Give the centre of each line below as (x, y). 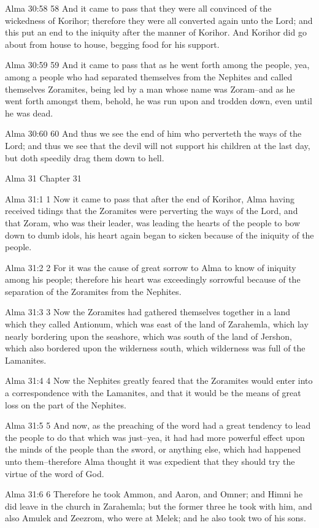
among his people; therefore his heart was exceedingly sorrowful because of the (153, 279)
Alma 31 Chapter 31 (43, 178)
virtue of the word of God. (55, 473)
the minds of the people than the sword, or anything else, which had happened (153, 449)
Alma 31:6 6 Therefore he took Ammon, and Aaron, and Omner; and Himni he (154, 494)
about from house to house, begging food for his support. (112, 44)
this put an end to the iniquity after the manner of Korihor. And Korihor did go (156, 32)
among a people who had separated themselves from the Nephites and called (149, 76)
